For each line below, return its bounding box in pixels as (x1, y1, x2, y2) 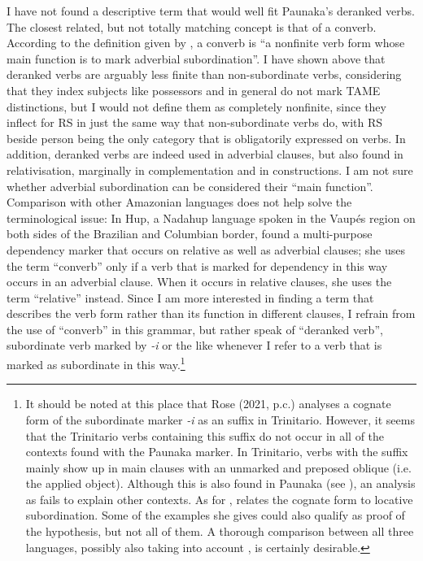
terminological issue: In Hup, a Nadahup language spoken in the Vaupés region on (7, 209, 416, 226)
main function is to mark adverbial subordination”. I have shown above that (7, 50, 386, 67)
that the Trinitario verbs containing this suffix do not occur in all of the (25, 427, 385, 444)
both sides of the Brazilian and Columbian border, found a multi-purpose (7, 225, 373, 242)
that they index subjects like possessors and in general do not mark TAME (7, 81, 381, 98)
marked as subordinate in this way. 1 (7, 354, 185, 372)
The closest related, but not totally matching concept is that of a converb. (7, 18, 377, 35)
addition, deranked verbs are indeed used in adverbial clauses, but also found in (7, 146, 403, 163)
